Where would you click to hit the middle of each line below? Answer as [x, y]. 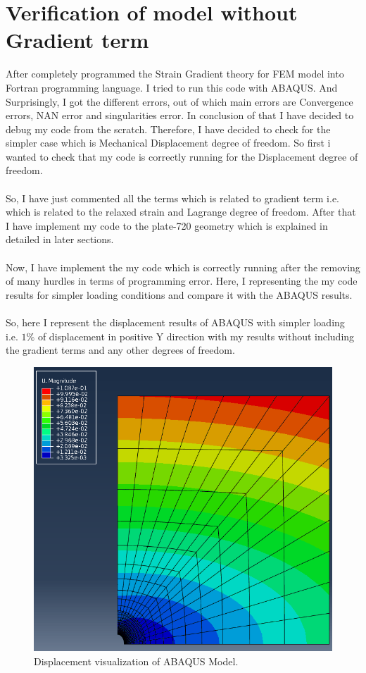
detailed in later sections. [60, 239]
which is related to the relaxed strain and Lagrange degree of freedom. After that [181, 212]
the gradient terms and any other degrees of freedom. [120, 350]
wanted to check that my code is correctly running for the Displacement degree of [182, 156]
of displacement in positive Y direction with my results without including [196, 336]
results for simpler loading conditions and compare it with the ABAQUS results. [179, 294]
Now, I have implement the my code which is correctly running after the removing [183, 267]
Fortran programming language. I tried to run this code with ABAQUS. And [172, 87]
